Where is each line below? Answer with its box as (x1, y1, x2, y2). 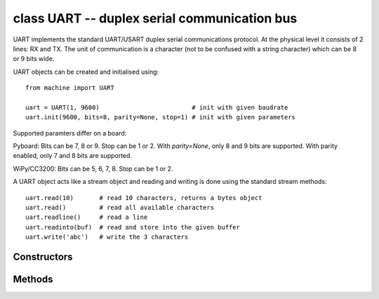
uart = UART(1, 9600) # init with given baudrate (25, 103, 288, 112)
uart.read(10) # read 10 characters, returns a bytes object (25, 194, 262, 201)
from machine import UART (25, 84, 115, 92)
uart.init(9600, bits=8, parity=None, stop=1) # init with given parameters (25, 113, 296, 121)
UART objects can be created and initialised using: (13, 67, 159, 76)
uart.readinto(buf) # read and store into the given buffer (25, 223, 240, 231)
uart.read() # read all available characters (25, 204, 214, 212)
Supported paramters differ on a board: (13, 128, 127, 137)
